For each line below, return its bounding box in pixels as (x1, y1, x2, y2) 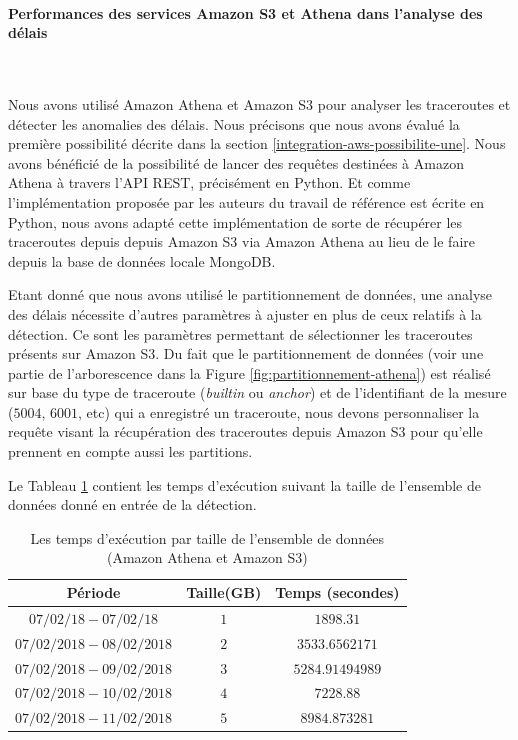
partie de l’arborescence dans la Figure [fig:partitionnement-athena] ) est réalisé (8, 362, 491, 383)
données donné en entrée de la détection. (8, 494, 257, 515)
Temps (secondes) (275, 582, 400, 603)
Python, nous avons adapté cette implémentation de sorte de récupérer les (8, 211, 463, 232)
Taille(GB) (186, 582, 262, 603)
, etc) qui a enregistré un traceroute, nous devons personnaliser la (78, 401, 480, 422)
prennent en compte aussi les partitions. (8, 441, 253, 462)
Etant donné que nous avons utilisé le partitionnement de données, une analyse (8, 284, 493, 305)
